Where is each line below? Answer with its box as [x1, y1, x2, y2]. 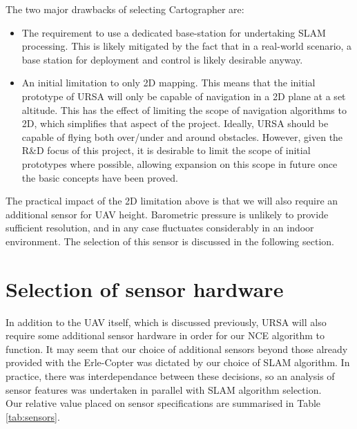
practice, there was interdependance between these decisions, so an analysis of [6, 369, 335, 383]
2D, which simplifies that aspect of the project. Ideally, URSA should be [21, 116, 329, 131]
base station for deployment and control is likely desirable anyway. [21, 52, 303, 66]
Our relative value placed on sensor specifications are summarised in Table [6, 396, 321, 410]
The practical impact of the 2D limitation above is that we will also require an [6, 193, 338, 208]
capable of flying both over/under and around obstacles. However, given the [21, 129, 343, 144]
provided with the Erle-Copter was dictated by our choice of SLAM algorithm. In [6, 355, 350, 370]
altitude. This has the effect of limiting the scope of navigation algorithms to [21, 102, 347, 117]
